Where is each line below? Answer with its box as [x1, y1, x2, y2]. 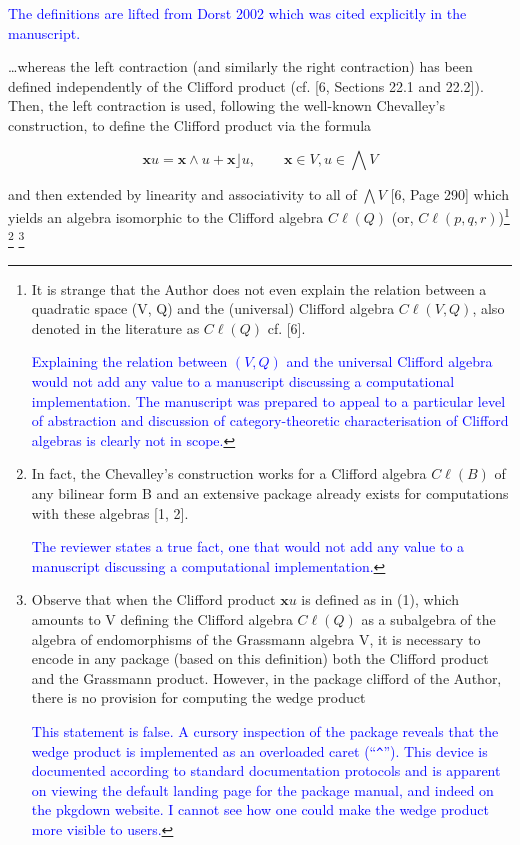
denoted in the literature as [31, 317, 200, 338]
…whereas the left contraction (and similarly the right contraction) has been [8, 56, 473, 77]
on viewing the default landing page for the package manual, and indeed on [31, 779, 494, 800]
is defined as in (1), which [301, 589, 459, 610]
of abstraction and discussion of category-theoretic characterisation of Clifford [31, 410, 509, 431]
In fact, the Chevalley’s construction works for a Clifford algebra [31, 463, 427, 484]
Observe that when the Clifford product [31, 589, 276, 610]
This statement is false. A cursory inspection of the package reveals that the [31, 720, 499, 741]
